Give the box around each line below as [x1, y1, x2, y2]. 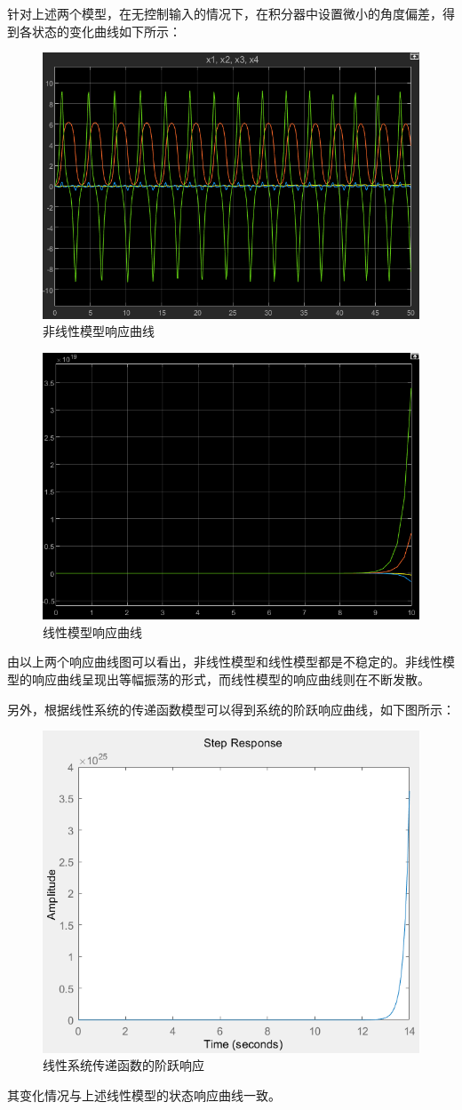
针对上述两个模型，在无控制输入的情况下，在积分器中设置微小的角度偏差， [7, 4, 442, 22]
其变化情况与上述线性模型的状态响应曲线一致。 [7, 1085, 281, 1104]
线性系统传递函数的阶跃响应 [43, 1056, 204, 1074]
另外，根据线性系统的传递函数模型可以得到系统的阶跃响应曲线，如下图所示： [7, 699, 455, 718]
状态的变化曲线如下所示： [31, 21, 181, 40]
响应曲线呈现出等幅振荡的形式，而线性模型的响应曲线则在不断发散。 [31, 669, 430, 688]
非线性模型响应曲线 [43, 322, 155, 340]
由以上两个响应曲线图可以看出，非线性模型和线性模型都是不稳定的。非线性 [7, 652, 442, 671]
